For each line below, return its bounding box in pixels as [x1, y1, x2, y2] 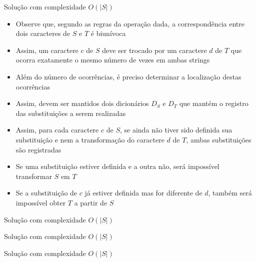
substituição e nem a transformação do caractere [15, 134, 164, 144]
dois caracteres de [15, 28, 70, 38]
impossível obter [15, 197, 66, 207]
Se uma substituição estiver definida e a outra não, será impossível [15, 161, 219, 171]
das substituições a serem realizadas [15, 107, 126, 118]
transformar [15, 170, 52, 181]
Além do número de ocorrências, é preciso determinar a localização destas [15, 71, 241, 81]
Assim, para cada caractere [15, 124, 99, 135]
